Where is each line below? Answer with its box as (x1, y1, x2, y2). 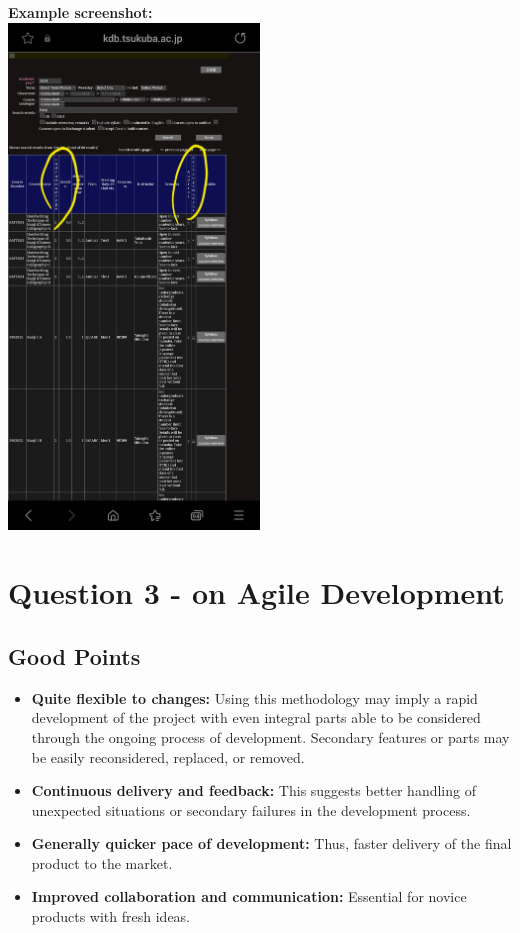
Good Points (8, 640, 141, 671)
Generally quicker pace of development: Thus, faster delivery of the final (31, 833, 512, 854)
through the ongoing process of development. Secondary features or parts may (31, 726, 510, 747)
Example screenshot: (8, 2, 153, 22)
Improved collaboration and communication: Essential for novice (31, 886, 467, 907)
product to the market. (31, 852, 173, 873)
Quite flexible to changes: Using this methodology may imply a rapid (31, 687, 478, 708)
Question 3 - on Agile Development (8, 572, 505, 613)
